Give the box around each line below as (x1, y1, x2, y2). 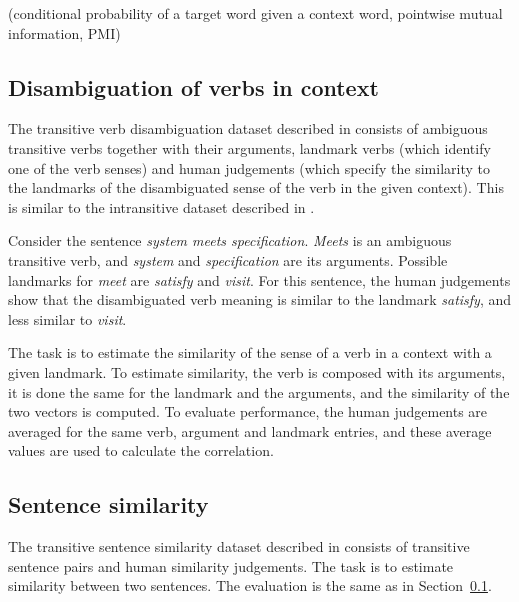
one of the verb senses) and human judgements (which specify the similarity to (8, 157, 490, 178)
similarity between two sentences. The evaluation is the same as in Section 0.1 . (8, 575, 492, 596)
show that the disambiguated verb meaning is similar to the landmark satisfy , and (8, 289, 512, 310)
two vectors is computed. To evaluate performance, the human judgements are (8, 401, 488, 422)
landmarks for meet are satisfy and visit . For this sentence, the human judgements (8, 269, 511, 290)
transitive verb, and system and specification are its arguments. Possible (8, 249, 448, 270)
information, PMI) (8, 22, 121, 43)
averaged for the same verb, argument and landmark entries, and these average (8, 420, 492, 441)
